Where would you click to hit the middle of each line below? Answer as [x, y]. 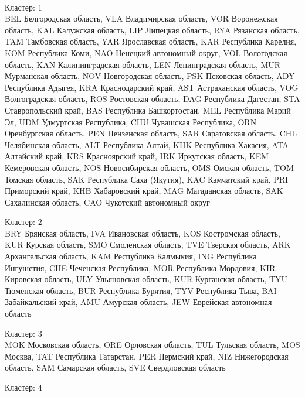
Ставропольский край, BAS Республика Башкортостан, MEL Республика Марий [148, 110]
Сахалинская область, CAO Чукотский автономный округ [107, 202]
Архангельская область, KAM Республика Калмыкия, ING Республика [131, 256]
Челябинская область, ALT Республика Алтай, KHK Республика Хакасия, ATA [147, 144]
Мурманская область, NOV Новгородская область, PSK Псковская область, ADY [150, 76]
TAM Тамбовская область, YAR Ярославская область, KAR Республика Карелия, [151, 41]
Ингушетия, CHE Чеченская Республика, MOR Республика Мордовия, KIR [140, 267]
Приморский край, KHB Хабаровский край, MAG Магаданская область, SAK [144, 191]
